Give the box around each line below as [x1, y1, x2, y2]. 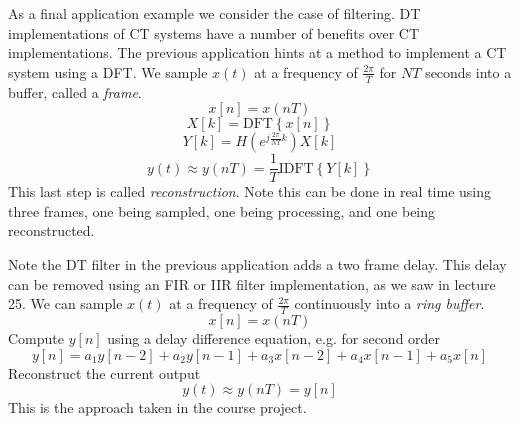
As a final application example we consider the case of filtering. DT [8, 3, 421, 23]
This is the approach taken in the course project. [8, 397, 307, 418]
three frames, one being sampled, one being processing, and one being [8, 200, 436, 221]
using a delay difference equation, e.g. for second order [107, 328, 441, 349]
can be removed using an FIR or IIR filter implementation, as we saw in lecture [8, 273, 496, 294]
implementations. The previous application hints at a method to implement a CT [8, 42, 507, 63]
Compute [8, 328, 64, 349]
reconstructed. [8, 220, 95, 241]
